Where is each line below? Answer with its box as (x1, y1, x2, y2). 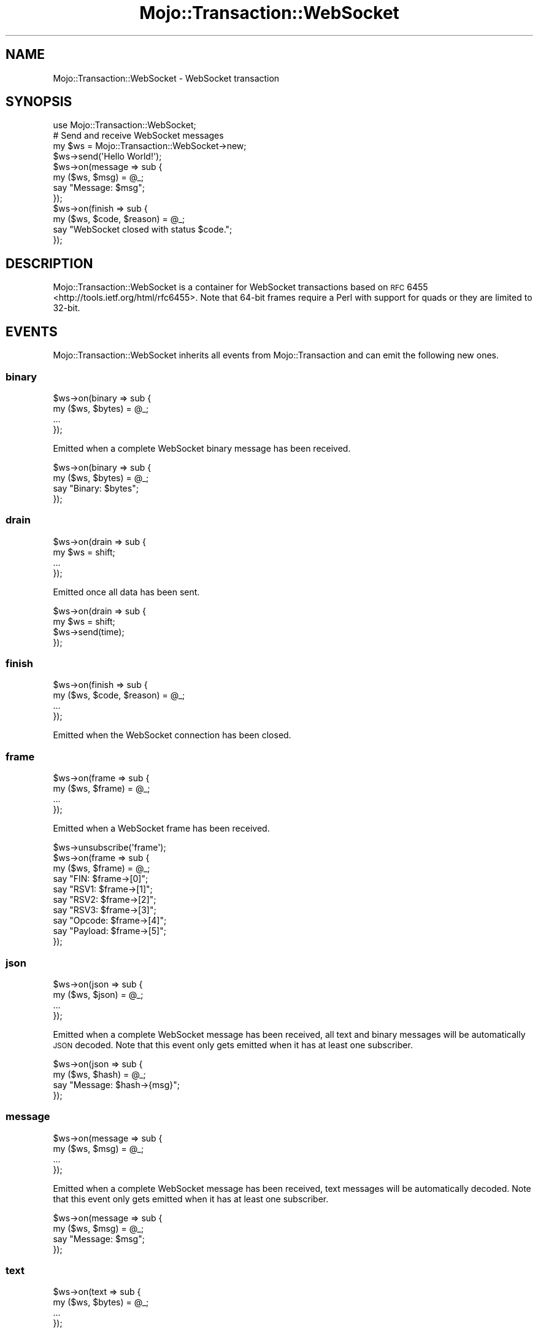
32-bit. (53, 303, 80, 314)
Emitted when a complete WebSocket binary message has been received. (53, 442, 351, 454)
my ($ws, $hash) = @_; (53, 1068, 146, 1080)
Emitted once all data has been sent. (53, 586, 200, 597)
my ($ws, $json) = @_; (53, 989, 144, 1000)
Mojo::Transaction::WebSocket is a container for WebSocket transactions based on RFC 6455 (53, 282, 428, 293)
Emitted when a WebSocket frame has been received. (53, 823, 270, 834)
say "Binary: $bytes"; (53, 482, 139, 493)
